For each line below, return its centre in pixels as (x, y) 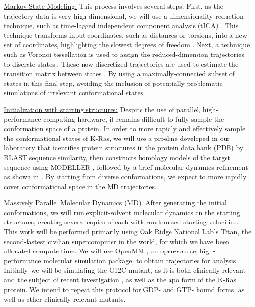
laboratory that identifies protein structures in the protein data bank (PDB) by (124, 148)
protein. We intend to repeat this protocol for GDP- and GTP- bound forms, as (124, 289)
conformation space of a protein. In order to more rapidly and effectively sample (125, 128)
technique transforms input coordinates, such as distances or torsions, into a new (126, 35)
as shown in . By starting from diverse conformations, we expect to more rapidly (125, 177)
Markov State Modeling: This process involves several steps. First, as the (113, 6)
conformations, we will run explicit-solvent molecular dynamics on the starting (122, 212)
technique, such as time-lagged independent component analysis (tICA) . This (121, 25)
